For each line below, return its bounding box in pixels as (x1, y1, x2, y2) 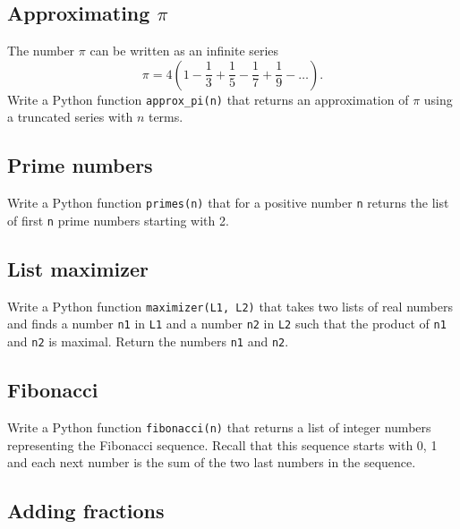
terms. (148, 107, 183, 126)
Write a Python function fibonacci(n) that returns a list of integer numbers (7, 417, 431, 436)
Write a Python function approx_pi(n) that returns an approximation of (7, 90, 409, 108)
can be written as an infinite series (89, 41, 279, 60)
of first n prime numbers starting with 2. (7, 210, 229, 229)
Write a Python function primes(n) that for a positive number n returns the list (7, 193, 449, 212)
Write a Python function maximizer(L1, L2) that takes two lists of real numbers (7, 296, 454, 315)
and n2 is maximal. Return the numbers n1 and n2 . (7, 332, 289, 351)
